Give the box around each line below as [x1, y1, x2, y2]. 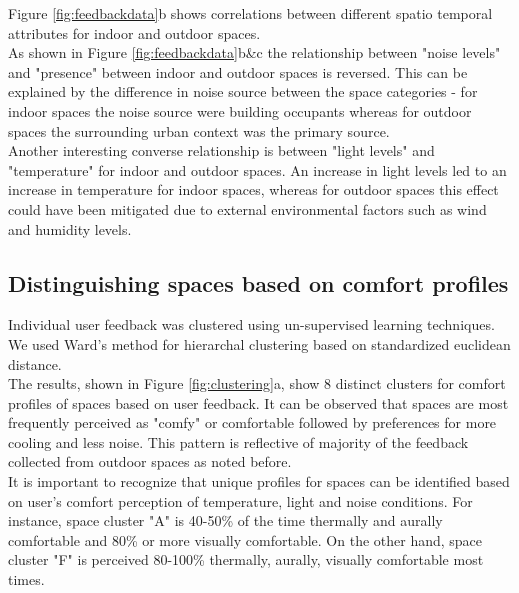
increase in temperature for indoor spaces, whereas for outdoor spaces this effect [8, 179, 499, 200]
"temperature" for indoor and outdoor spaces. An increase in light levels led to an [8, 159, 507, 180]
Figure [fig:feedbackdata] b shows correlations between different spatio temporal [8, 3, 493, 23]
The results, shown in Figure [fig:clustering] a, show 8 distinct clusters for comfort [8, 373, 506, 394]
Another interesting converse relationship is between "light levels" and [8, 140, 435, 161]
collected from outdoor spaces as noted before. [8, 451, 292, 472]
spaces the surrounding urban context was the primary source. [8, 120, 390, 141]
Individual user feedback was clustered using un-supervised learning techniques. [8, 314, 495, 335]
